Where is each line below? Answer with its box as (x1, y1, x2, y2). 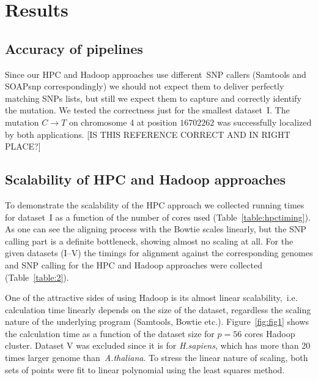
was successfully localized (216, 115, 312, 128)
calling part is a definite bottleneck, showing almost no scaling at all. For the (5, 234, 294, 247)
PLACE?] (5, 140, 41, 153)
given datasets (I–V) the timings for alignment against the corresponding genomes (5, 246, 313, 259)
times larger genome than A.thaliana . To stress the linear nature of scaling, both (5, 351, 308, 364)
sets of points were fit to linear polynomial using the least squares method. (5, 363, 285, 376)
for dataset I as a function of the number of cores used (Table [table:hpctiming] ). (5, 210, 311, 223)
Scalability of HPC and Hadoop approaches (5, 170, 286, 189)
